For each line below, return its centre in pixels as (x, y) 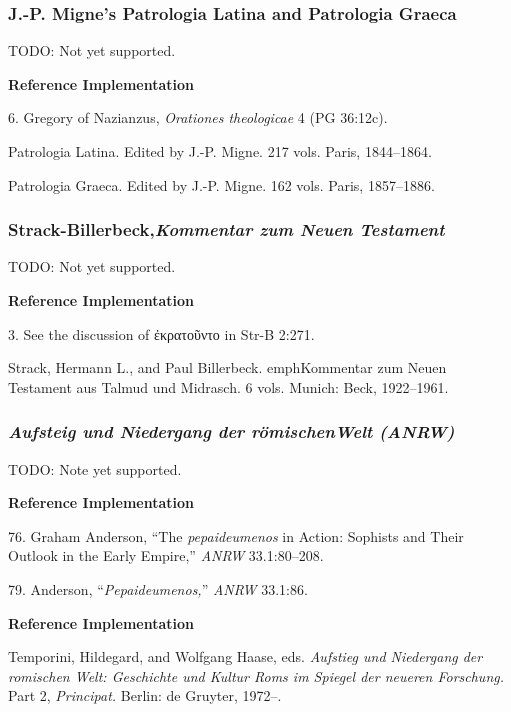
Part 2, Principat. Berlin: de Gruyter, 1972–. (145, 695)
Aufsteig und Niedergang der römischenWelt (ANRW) (231, 431)
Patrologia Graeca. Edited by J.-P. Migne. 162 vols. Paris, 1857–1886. (221, 184)
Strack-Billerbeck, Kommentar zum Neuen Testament (226, 229)
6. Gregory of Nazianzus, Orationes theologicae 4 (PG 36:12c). (198, 117)
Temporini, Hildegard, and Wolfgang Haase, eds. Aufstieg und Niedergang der (245, 656)
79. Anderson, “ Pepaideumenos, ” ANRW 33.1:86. (158, 588)
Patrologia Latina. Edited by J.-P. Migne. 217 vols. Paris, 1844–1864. (220, 151)
